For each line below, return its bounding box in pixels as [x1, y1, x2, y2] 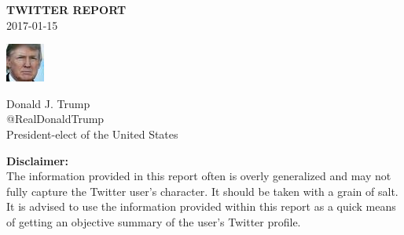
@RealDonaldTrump [6, 110, 105, 127]
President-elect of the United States [6, 125, 178, 142]
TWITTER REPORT [6, 2, 127, 17]
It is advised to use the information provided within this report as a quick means [6, 198, 396, 215]
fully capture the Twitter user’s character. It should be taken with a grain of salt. [6, 183, 398, 199]
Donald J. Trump [6, 95, 90, 111]
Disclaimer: [6, 152, 68, 168]
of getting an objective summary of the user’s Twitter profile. [6, 213, 301, 230]
